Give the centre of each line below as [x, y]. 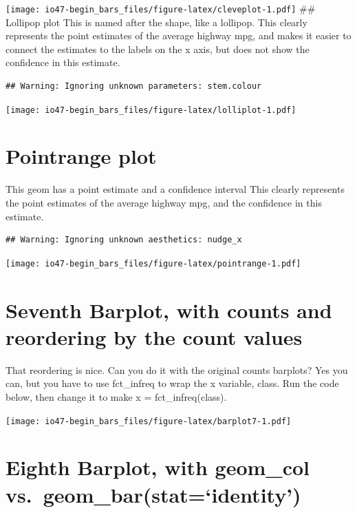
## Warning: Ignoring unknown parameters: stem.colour [134, 86]
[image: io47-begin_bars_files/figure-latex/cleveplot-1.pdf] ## [161, 8]
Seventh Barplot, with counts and [169, 310]
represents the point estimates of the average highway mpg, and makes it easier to [178, 35]
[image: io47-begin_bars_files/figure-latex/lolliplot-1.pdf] [151, 110]
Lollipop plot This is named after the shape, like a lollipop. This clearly [156, 22]
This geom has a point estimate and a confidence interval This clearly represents [175, 189]
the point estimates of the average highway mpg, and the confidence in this [164, 202]
